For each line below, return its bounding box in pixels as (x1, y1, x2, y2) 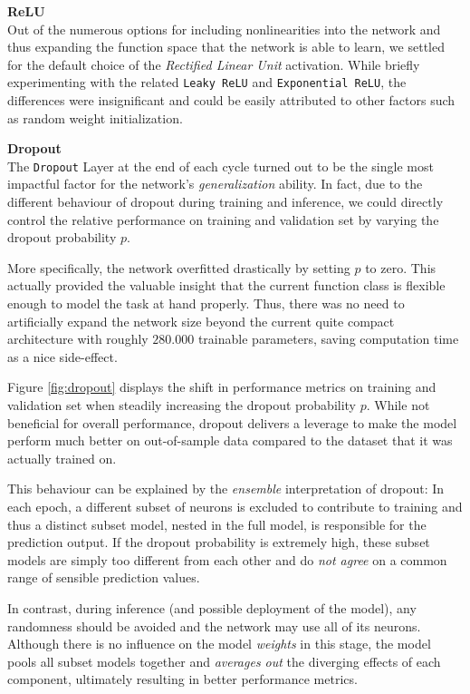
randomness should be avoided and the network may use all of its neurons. (7, 616, 421, 635)
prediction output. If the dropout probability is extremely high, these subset (7, 533, 430, 552)
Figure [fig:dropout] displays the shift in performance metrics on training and (7, 377, 436, 396)
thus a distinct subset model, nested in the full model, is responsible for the (7, 514, 427, 533)
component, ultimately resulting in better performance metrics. (7, 670, 358, 689)
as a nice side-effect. (7, 347, 118, 366)
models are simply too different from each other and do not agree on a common (7, 550, 447, 569)
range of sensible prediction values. (7, 568, 200, 587)
